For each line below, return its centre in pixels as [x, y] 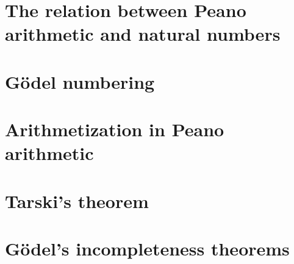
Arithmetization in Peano [115, 129]
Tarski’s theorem [77, 200]
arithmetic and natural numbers [143, 34]
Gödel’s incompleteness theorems [147, 248]
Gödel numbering [80, 81]
